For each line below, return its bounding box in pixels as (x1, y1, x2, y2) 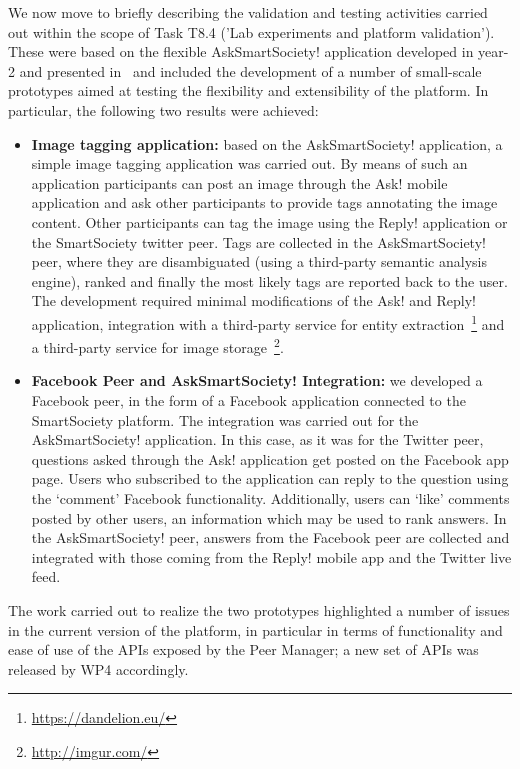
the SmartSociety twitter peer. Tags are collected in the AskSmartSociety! (31, 231, 486, 252)
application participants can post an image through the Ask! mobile (31, 172, 448, 193)
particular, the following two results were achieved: (8, 99, 319, 120)
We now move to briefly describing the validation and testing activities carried (8, 2, 488, 22)
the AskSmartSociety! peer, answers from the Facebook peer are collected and (31, 527, 510, 548)
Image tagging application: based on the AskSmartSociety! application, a (31, 133, 503, 154)
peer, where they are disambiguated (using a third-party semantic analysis (31, 251, 487, 272)
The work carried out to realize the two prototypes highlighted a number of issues (8, 599, 510, 620)
